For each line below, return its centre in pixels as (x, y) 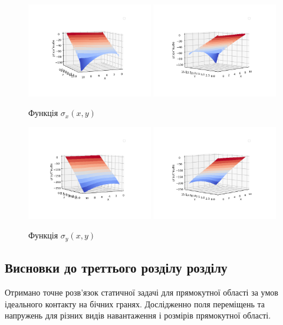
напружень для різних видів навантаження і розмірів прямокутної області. (138, 315)
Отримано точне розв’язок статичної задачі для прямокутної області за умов (141, 292)
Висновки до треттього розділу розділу (116, 268)
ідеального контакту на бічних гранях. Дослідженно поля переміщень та (135, 304)
